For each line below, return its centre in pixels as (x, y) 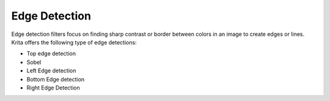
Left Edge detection (51, 71)
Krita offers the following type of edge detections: (74, 42)
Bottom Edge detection (56, 79)
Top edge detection (51, 54)
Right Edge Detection (53, 88)
